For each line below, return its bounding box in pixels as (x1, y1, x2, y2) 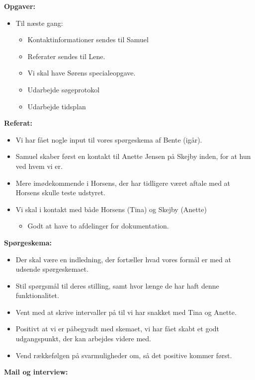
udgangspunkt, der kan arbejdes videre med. (15, 333, 151, 344)
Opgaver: (4, 1, 35, 11)
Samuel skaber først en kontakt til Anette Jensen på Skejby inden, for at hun (15, 151, 251, 161)
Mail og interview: (4, 367, 68, 377)
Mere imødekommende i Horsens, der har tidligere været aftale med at (15, 177, 231, 188)
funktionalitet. (15, 290, 59, 301)
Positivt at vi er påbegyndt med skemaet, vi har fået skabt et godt (15, 323, 220, 334)
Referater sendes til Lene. (27, 51, 105, 61)
